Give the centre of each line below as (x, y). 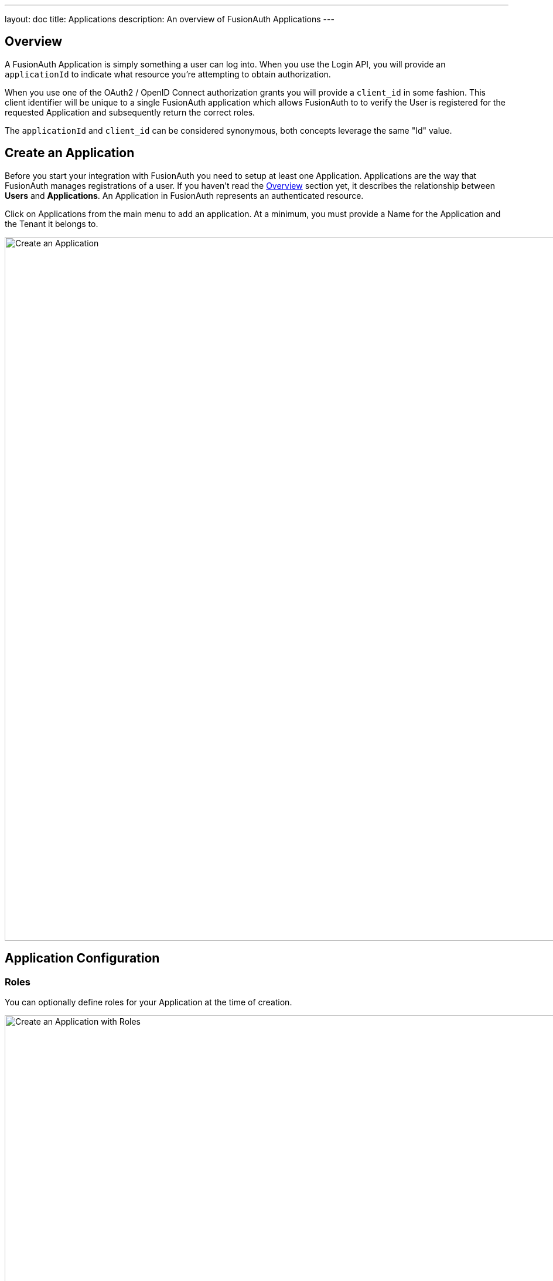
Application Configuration (82, 958)
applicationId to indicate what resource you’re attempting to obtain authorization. (168, 74)
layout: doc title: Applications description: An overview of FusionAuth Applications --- (170, 19)
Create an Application (70, 153)
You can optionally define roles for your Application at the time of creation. (149, 1002)
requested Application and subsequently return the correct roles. (130, 112)
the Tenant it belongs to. (52, 223)
